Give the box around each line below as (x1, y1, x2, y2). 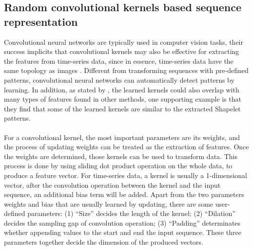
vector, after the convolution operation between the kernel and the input (4, 179, 221, 190)
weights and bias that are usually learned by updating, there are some (4, 198, 214, 209)
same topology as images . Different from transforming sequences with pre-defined (4, 65, 249, 75)
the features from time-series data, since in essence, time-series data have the (4, 55, 234, 66)
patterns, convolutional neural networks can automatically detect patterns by (4, 74, 234, 85)
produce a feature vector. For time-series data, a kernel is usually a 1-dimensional (4, 170, 247, 180)
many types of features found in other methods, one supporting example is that (4, 94, 242, 104)
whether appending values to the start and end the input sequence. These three (4, 227, 241, 237)
